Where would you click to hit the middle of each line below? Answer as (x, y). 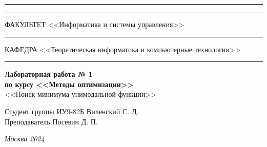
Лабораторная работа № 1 (49, 74)
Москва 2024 (25, 139)
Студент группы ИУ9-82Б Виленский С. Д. (72, 111)
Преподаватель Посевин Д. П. (51, 121)
